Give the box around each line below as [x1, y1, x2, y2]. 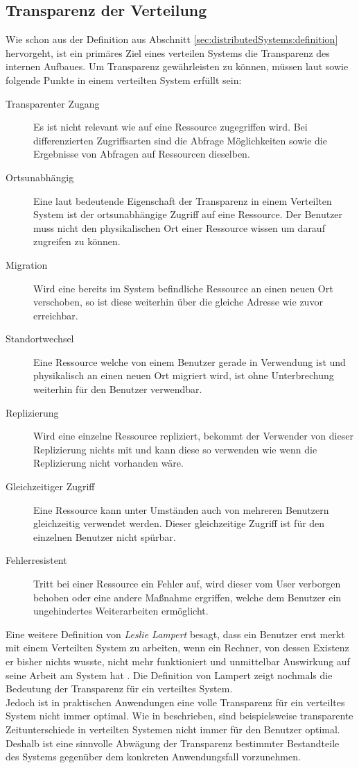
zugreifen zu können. [33, 234, 121, 249]
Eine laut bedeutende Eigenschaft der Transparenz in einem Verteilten [33, 193, 332, 208]
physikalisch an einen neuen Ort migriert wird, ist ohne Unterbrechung [33, 368, 334, 383]
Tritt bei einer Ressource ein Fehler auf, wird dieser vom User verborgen [33, 576, 341, 591]
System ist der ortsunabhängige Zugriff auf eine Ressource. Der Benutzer [33, 207, 343, 222]
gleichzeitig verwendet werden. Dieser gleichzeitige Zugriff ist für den [33, 516, 325, 531]
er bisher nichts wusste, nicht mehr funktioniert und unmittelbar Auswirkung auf [6, 653, 350, 668]
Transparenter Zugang [6, 96, 100, 110]
